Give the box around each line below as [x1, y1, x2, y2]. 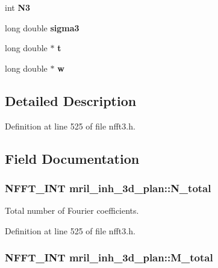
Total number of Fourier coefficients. [5, 204, 139, 217]
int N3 [5, 1, 31, 13]
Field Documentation [5, 149, 140, 167]
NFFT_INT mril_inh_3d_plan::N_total [5, 180, 211, 195]
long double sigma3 [5, 21, 79, 34]
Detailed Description [5, 91, 137, 110]
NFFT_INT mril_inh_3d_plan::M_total [5, 250, 213, 265]
